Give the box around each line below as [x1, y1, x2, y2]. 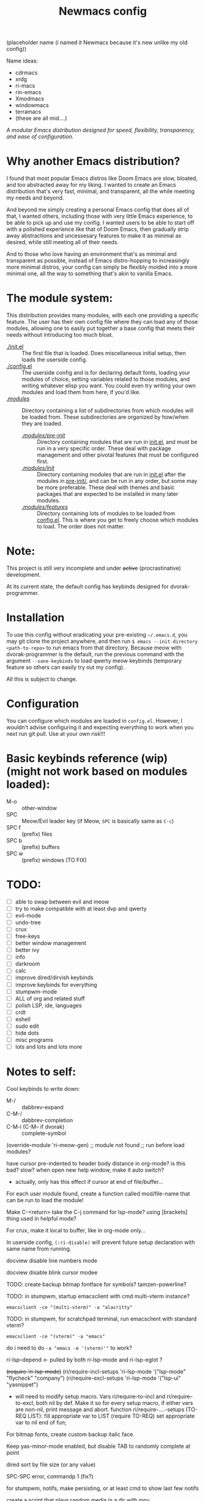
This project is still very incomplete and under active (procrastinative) [6, 564, 182, 572]
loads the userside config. [21, 356, 88, 364]
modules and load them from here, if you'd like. [21, 389, 141, 396]
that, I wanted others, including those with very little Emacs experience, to [6, 212, 193, 220]
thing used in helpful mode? [6, 1215, 76, 1222]
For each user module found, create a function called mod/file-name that [6, 1190, 190, 1197]
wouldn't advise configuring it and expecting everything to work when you [6, 724, 194, 731]
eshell [15, 1015, 31, 1023]
